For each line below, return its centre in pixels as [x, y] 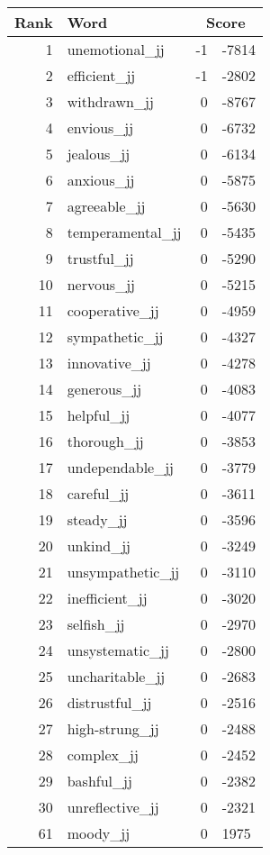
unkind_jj [99, 546]
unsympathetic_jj [123, 572]
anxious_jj [101, 180]
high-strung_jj [113, 728]
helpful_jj [99, 415]
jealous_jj [99, 154]
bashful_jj [99, 781]
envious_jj [100, 127]
